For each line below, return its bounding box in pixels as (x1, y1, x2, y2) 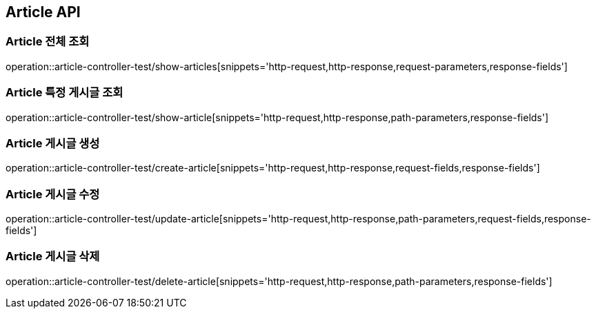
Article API (6, 3, 81, 21)
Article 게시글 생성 (6, 136, 100, 150)
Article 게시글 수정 (6, 187, 100, 201)
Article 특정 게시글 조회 (6, 85, 123, 100)
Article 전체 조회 (6, 34, 90, 49)
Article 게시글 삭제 (6, 249, 100, 264)
